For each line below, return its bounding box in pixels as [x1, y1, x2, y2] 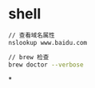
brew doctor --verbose [8, 61, 84, 69]
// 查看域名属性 [8, 31, 55, 39]
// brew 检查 [8, 53, 49, 61]
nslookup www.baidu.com [8, 38, 88, 46]
